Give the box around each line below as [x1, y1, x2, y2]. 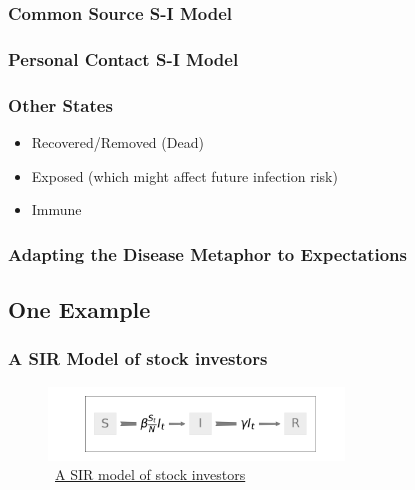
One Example [8, 293, 151, 324]
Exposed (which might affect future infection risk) [31, 165, 338, 186]
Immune [31, 199, 82, 220]
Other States [8, 92, 113, 117]
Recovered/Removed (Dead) [31, 131, 204, 152]
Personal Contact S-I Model [8, 46, 239, 71]
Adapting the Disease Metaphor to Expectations [8, 241, 408, 266]
